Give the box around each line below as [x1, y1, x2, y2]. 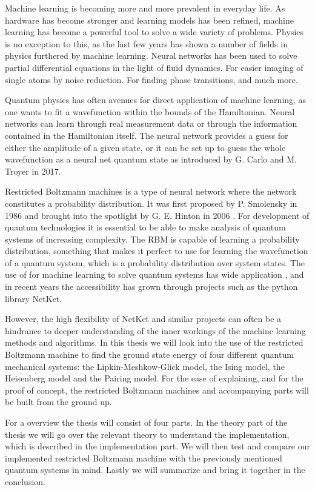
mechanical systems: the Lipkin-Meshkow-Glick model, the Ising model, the [5, 360, 285, 372]
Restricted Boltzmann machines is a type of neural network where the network [5, 185, 297, 198]
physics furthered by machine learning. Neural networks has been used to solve [5, 49, 297, 62]
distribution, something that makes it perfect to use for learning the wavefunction [5, 244, 308, 257]
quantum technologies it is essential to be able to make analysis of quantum [5, 221, 286, 233]
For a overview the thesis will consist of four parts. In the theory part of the [5, 416, 288, 428]
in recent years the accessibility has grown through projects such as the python [5, 280, 298, 293]
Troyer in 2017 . [5, 164, 61, 177]
